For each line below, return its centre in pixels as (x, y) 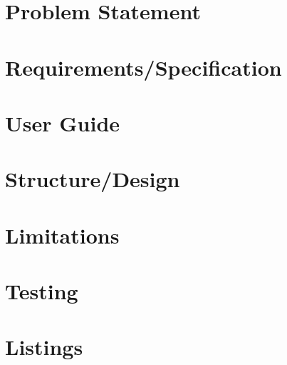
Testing (42, 291)
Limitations (62, 235)
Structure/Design (93, 179)
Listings (44, 347)
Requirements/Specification (143, 67)
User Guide (63, 122)
